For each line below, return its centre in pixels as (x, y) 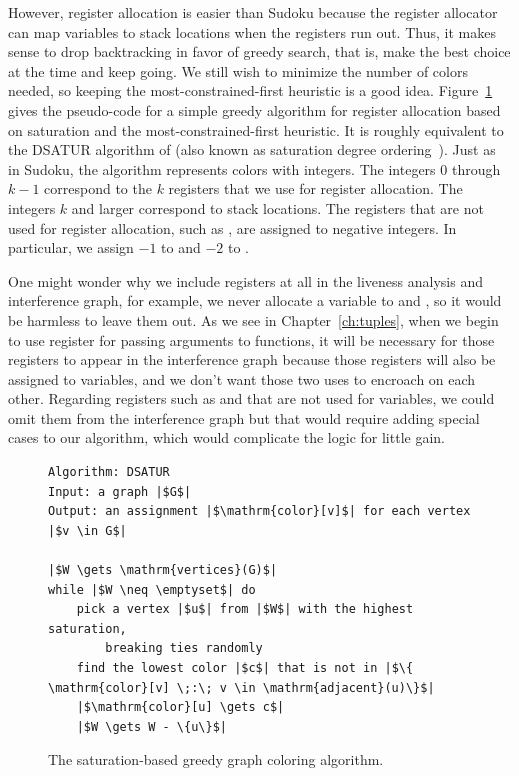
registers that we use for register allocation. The (315, 188)
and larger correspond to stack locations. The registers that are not (277, 207)
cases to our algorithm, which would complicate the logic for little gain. (226, 437)
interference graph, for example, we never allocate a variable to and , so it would (255, 300)
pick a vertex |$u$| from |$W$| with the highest (245, 609)
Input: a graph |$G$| (120, 491)
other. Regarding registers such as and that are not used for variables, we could (251, 398)
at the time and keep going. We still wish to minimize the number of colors (238, 70)
